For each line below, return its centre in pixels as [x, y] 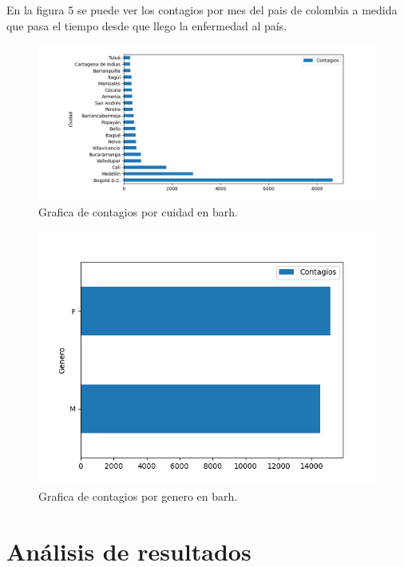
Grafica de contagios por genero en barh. [138, 496]
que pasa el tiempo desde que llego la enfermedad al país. [147, 25]
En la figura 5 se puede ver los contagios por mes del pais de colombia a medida [202, 10]
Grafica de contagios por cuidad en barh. [138, 212]
